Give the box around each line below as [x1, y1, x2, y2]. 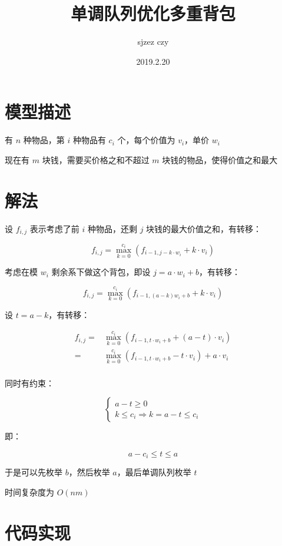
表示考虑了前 [29, 222, 79, 234]
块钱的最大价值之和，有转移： [146, 222, 262, 234]
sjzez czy [137, 35, 169, 48]
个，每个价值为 [117, 134, 175, 146]
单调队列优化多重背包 [70, 1, 235, 25]
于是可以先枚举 [5, 466, 62, 478]
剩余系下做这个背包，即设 [51, 266, 151, 278]
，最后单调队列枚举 [117, 466, 191, 478]
